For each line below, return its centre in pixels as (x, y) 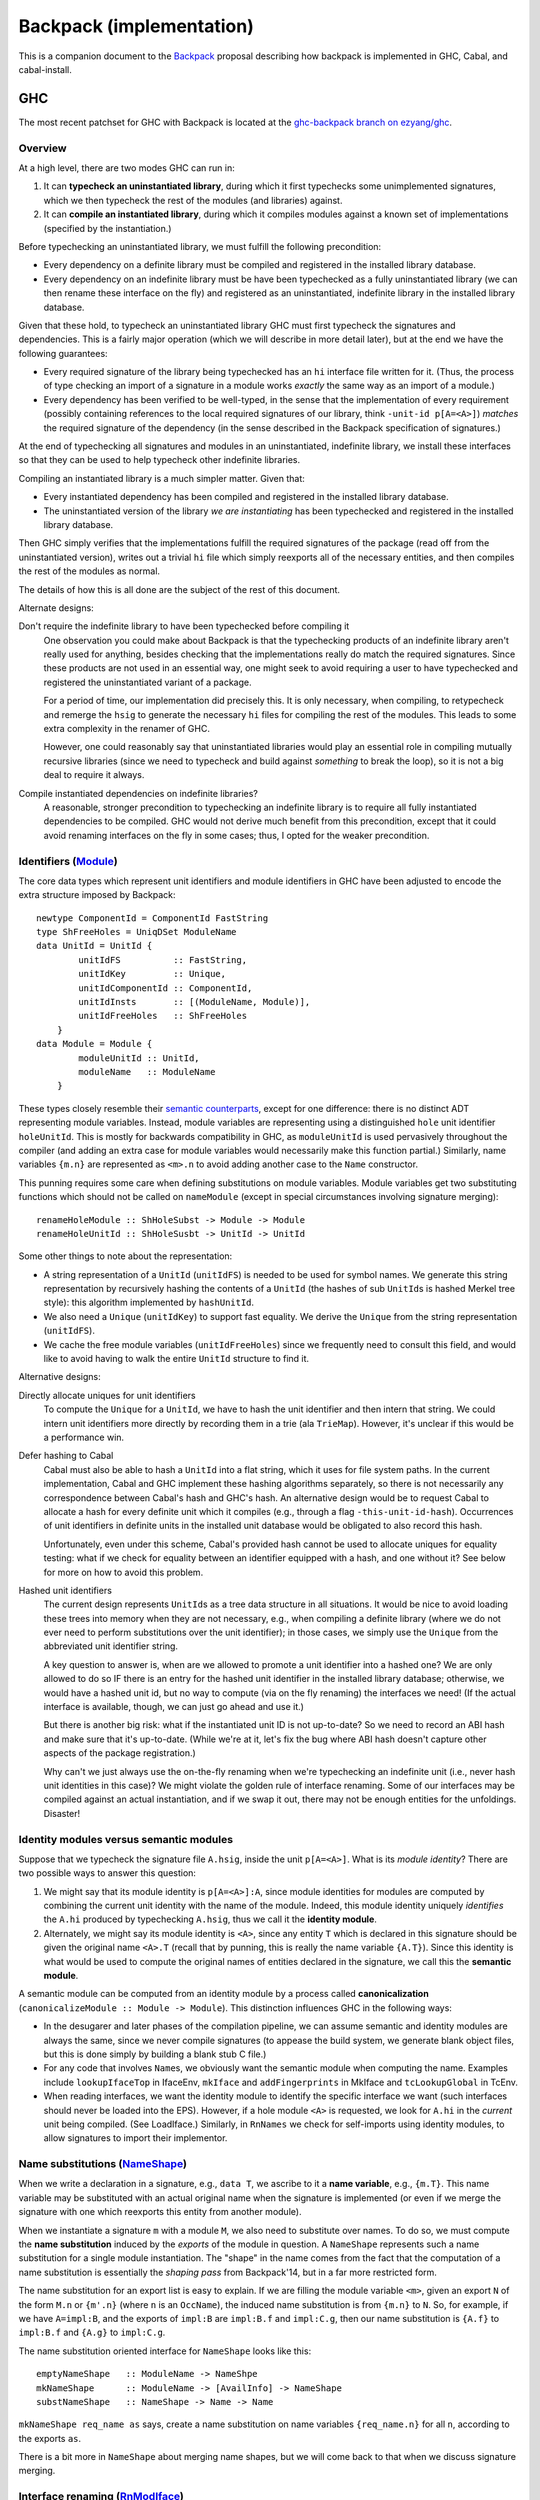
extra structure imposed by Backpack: (97, 895)
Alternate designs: (56, 607)
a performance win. (84, 1437)
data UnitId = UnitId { (94, 946)
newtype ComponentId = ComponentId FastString (152, 918)
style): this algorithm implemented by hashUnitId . (149, 1302)
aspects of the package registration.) (120, 1753)
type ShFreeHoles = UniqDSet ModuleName (136, 932)
